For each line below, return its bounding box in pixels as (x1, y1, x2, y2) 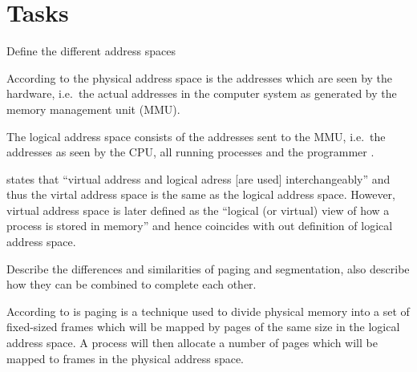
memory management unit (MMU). (6, 100, 180, 117)
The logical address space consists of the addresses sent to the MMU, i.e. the (6, 127, 386, 144)
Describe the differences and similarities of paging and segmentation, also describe (6, 260, 410, 277)
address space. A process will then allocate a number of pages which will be (6, 334, 378, 351)
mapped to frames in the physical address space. (6, 350, 245, 366)
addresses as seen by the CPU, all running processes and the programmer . (6, 144, 374, 160)
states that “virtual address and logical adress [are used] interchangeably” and (6, 170, 391, 187)
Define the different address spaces (6, 42, 176, 59)
